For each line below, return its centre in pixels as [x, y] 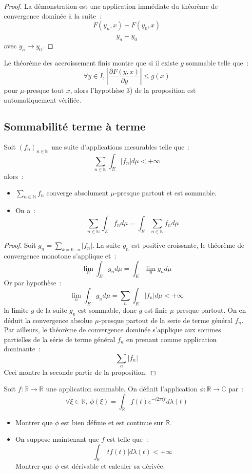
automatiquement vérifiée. [43, 100]
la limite [16, 310]
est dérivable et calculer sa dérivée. [113, 466]
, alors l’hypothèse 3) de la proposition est [133, 90]
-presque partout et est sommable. [166, 192]
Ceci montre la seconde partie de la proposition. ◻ [80, 372]
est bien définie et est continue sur [112, 422]
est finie [156, 310]
